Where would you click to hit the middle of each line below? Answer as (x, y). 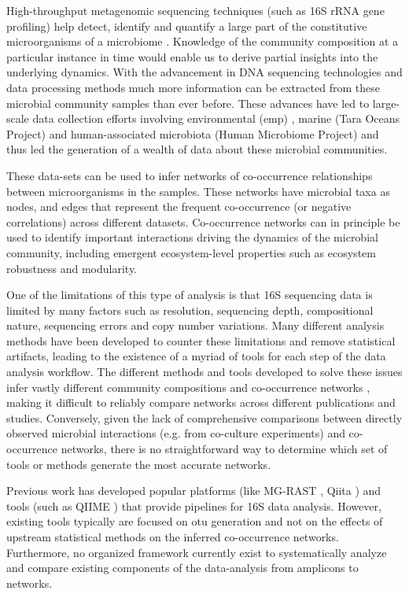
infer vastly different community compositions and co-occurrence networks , (188, 387)
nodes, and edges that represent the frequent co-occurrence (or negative (179, 207)
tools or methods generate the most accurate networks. (139, 464)
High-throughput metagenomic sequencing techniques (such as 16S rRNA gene (195, 10)
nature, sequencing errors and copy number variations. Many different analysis (195, 325)
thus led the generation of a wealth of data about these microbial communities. (197, 149)
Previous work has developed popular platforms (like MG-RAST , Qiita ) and (194, 491)
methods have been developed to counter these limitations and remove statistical (201, 340)
